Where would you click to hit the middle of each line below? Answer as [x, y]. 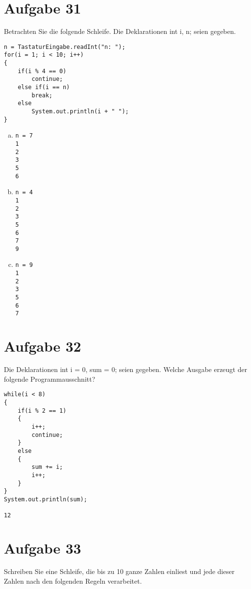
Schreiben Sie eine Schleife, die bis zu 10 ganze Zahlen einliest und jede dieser [119, 571]
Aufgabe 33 [43, 548]
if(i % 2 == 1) [42, 411]
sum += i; [47, 467]
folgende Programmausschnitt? [50, 379]
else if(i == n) [44, 87]
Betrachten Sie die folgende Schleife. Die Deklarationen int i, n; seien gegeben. [120, 31]
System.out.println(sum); [46, 499]
